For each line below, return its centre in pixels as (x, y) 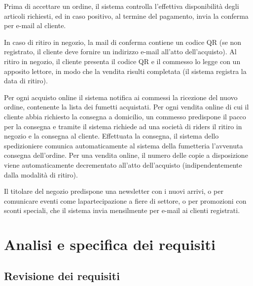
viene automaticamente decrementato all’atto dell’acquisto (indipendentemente (123, 164)
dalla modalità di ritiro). (41, 174)
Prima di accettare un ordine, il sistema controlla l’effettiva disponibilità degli (122, 6)
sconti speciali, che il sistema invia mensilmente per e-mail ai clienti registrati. (122, 210)
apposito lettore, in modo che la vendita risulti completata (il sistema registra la (125, 71)
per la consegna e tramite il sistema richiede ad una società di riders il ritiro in (123, 126)
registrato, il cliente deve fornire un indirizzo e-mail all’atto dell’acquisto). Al (120, 52)
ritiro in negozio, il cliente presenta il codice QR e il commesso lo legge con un (122, 61)
